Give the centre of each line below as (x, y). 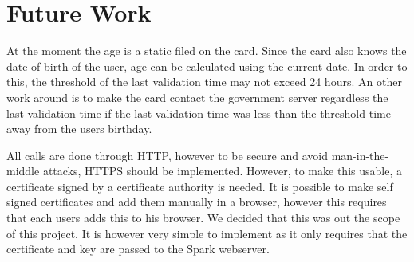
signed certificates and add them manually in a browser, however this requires (197, 202)
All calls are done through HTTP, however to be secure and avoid (167, 155)
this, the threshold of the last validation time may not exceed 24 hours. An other (204, 82)
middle (23, 171)
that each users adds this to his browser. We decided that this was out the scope (203, 218)
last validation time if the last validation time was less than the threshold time (199, 113)
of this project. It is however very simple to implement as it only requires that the (207, 233)
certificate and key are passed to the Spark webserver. (138, 249)
